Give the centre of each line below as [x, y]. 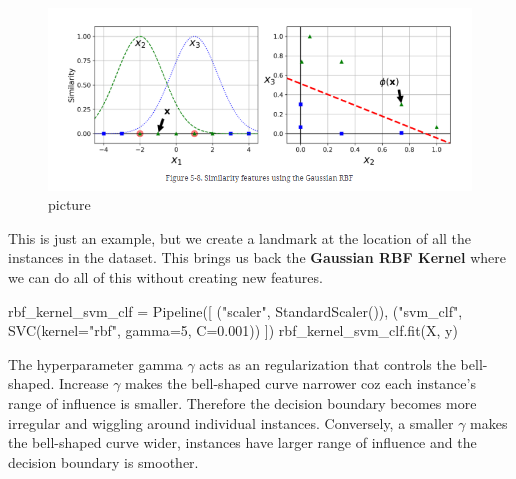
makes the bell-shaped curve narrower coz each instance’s [300, 383]
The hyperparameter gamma [95, 363]
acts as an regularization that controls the [327, 363]
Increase [84, 383]
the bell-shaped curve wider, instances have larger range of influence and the [242, 442]
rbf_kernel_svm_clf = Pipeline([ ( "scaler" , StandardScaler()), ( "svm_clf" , [235, 310]
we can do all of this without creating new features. [165, 277]
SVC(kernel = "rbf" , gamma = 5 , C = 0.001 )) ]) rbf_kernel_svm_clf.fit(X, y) [233, 330]
